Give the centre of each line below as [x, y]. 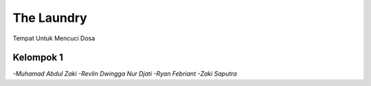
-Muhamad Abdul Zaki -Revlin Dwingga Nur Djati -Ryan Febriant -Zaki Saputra [125, 74]
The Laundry [50, 18]
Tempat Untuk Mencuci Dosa [54, 38]
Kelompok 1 [38, 58]
